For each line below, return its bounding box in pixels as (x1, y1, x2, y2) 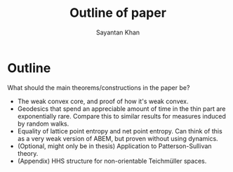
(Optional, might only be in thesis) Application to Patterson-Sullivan (17, 142, 212, 150)
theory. (17, 149, 39, 157)
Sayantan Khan (95, 28, 140, 37)
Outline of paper (69, 5, 167, 21)
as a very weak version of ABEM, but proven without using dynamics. (17, 134, 219, 143)
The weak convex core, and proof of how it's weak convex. (17, 97, 189, 105)
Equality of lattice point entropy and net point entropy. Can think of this (17, 126, 222, 135)
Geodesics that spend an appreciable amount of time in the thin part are (17, 104, 226, 113)
